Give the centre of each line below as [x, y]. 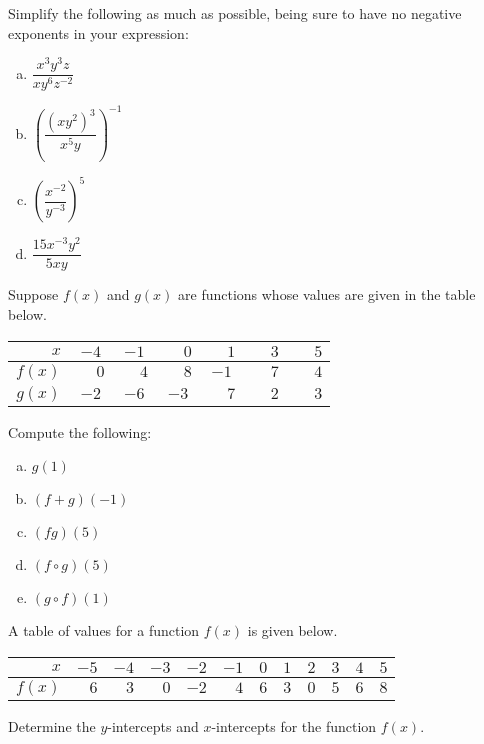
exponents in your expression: [98, 32]
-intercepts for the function [294, 725]
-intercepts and [153, 725]
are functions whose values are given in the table [327, 294]
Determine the [52, 725]
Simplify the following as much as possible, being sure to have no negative [235, 13]
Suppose [33, 294]
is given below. [292, 630]
